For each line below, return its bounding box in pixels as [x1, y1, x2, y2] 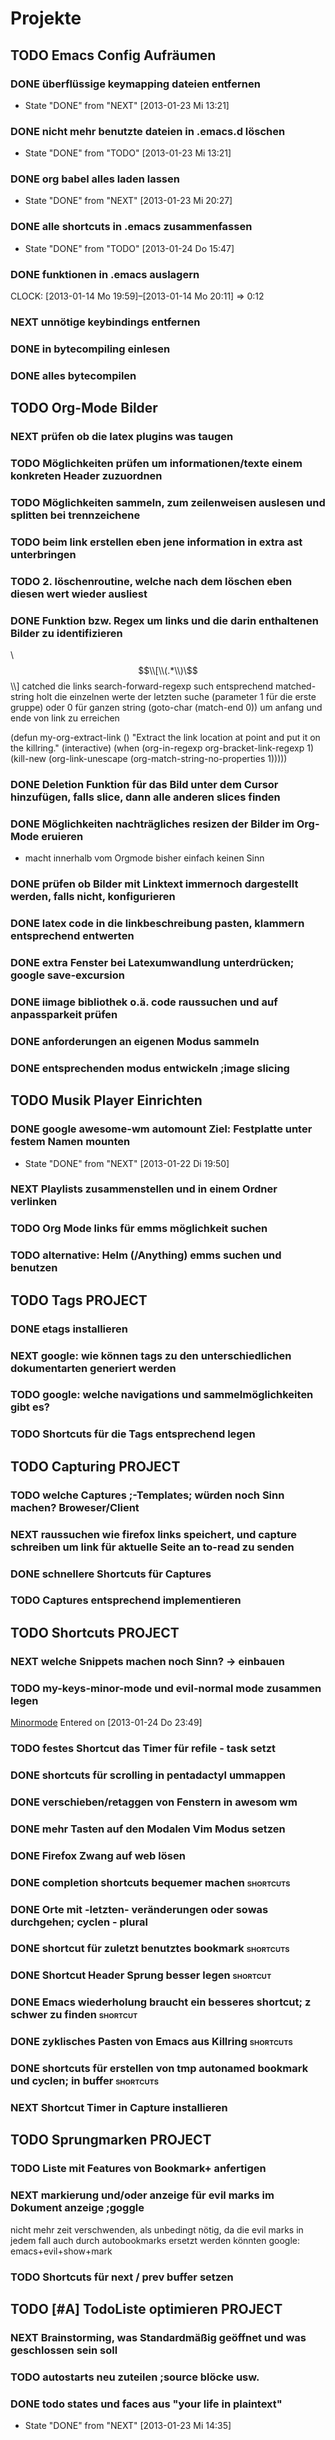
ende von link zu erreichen [10, 712, 120, 724]
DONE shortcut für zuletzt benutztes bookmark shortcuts [10, 1942, 290, 1956]
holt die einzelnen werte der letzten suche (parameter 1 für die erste [36, 691, 317, 703]
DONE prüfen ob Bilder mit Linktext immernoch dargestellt [10, 877, 299, 891]
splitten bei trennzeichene [10, 508, 141, 522]
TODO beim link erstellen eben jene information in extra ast [10, 535, 303, 549]
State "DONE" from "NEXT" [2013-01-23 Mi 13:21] [24, 99, 230, 111]
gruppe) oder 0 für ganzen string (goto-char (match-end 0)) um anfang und [10, 702, 323, 714]
